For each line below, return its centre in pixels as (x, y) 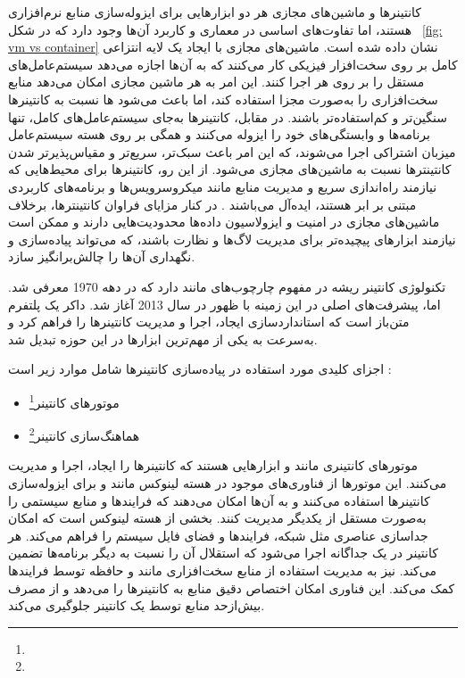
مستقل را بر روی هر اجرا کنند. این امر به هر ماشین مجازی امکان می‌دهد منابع (216, 82)
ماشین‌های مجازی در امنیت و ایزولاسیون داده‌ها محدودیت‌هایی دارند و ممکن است (224, 222)
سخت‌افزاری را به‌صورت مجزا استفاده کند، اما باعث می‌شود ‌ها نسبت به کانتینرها (223, 99)
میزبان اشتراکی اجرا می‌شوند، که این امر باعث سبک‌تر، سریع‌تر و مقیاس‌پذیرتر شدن (232, 151)
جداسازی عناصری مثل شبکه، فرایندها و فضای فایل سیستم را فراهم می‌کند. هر (218, 535)
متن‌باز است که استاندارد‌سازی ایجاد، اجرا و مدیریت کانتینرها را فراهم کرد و (209, 322)
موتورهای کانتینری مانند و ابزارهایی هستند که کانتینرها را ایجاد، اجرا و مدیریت (213, 465)
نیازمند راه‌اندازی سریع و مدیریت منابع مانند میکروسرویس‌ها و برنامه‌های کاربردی (223, 186)
